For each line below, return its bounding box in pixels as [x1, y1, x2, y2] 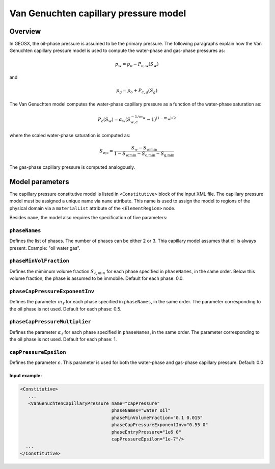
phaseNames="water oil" [111, 408, 171, 413]
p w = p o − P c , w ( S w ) [115, 61, 159, 68]
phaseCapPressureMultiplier [9, 319, 92, 325]
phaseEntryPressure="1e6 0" [111, 429, 182, 435]
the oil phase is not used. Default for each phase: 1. [9, 336, 117, 343]
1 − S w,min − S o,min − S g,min [114, 151, 175, 158]
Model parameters [9, 177, 69, 186]
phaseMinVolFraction [9, 257, 70, 265]
